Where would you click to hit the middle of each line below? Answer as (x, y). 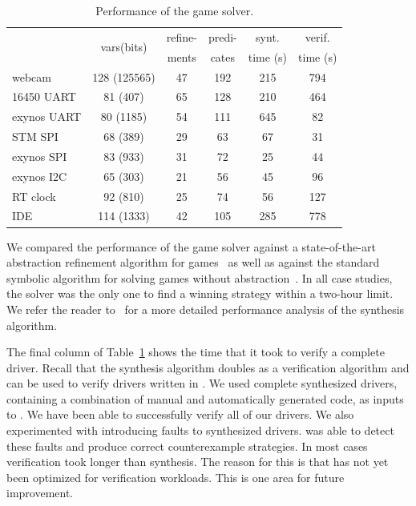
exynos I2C (40, 176)
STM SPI (35, 137)
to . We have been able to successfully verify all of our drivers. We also (180, 414)
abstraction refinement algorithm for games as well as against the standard (193, 262)
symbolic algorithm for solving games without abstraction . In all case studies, (200, 277)
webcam (32, 76)
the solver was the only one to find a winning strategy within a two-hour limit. (200, 293)
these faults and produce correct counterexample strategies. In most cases (187, 446)
